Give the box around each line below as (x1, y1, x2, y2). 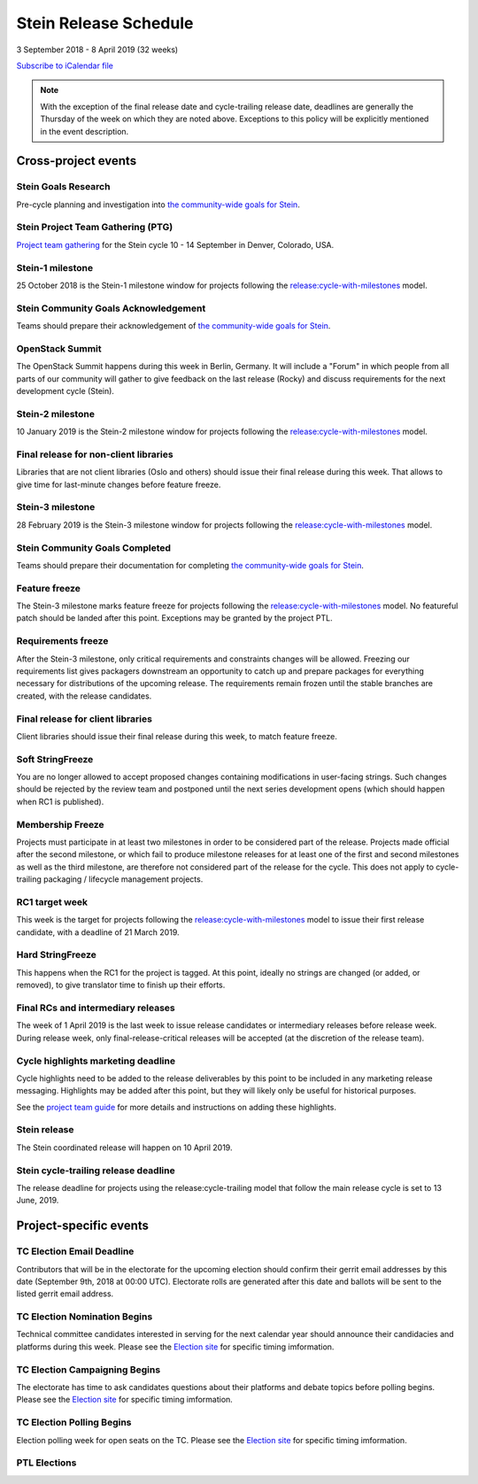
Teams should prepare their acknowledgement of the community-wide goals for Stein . (16, 321, 331, 331)
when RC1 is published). (16, 796, 104, 807)
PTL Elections (16, 1457, 77, 1469)
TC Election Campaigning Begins (16, 1364, 161, 1376)
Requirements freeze (16, 635, 109, 647)
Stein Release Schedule (16, 13, 194, 33)
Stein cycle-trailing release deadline (16, 1164, 176, 1177)
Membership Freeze (16, 818, 105, 831)
